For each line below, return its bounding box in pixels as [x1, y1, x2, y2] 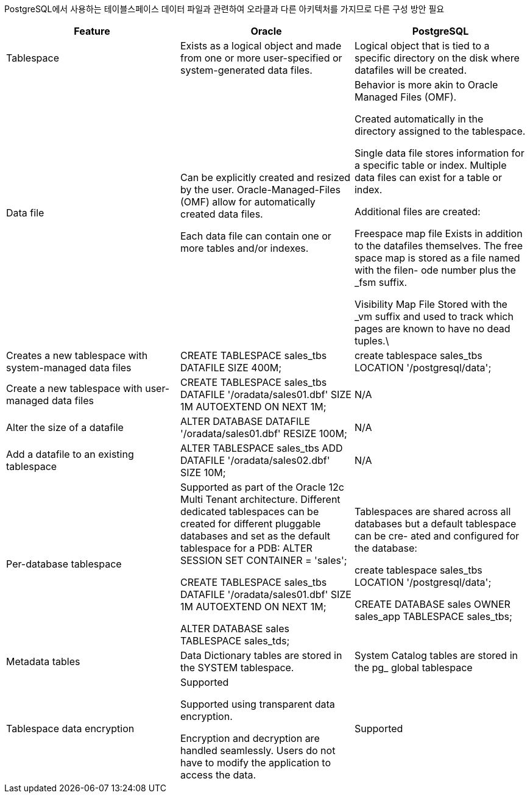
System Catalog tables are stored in [354, 649, 518, 661]
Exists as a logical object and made [180, 40, 342, 52]
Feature [74, 25, 110, 37]
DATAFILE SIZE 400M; [180, 362, 282, 374]
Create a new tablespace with [6, 382, 143, 394]
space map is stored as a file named [354, 252, 520, 264]
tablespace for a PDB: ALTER [180, 542, 313, 554]
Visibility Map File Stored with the [354, 298, 507, 310]
